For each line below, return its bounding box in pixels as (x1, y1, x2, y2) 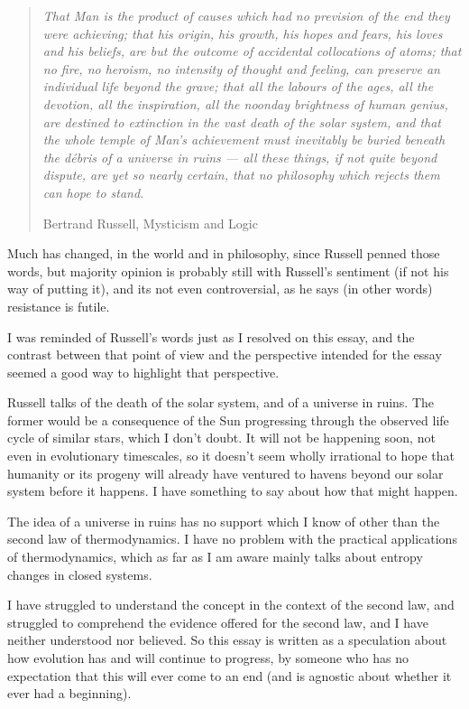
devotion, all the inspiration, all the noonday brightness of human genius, (42, 94, 448, 113)
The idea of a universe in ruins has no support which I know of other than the (7, 511, 440, 530)
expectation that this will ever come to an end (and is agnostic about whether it (7, 666, 452, 685)
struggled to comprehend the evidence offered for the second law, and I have (7, 612, 428, 631)
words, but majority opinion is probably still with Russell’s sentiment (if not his (7, 261, 449, 280)
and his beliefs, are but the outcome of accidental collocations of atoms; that (42, 42, 462, 61)
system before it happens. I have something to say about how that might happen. (7, 481, 458, 500)
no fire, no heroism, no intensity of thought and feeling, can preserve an (42, 59, 440, 78)
